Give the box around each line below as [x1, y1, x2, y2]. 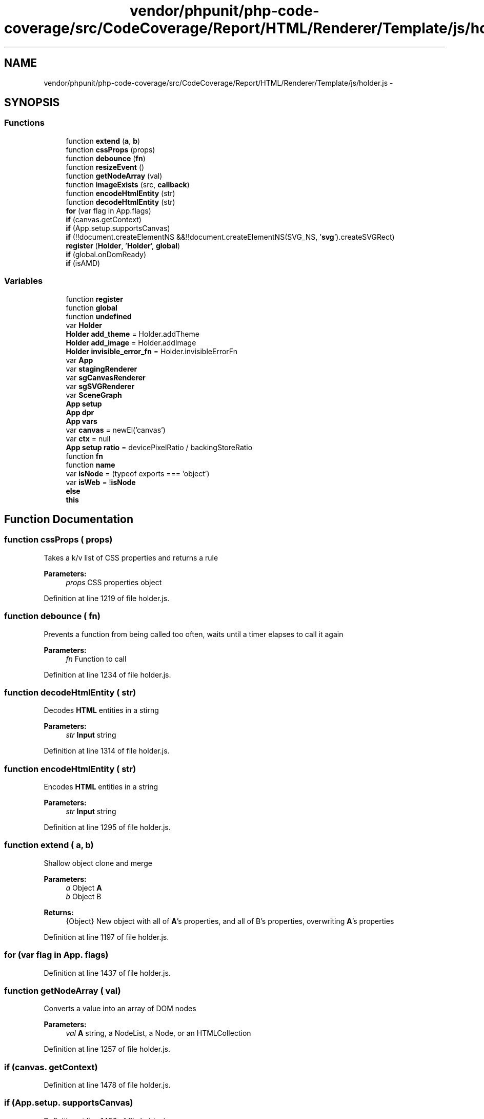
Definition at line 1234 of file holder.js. [44, 670, 171, 679]
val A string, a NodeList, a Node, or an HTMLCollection [66, 1029, 251, 1038]
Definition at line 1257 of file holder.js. [44, 1045, 171, 1054]
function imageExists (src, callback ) [66, 180, 190, 189]
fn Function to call [66, 654, 127, 663]
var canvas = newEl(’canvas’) [66, 425, 166, 434]
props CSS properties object [66, 577, 162, 587]
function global [66, 303, 117, 312]
